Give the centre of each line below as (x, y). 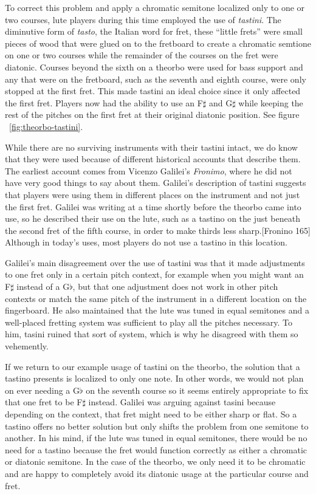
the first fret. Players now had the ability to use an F (104, 102)
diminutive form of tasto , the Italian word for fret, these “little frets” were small (154, 31)
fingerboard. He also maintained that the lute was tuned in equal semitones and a (157, 310)
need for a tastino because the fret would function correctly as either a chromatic (156, 449)
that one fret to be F (44, 402)
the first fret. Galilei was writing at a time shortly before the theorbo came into (153, 206)
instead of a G (43, 286)
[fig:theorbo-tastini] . (46, 126)
